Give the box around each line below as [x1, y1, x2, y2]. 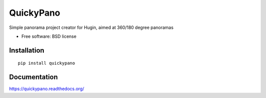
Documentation [9, 73, 58, 81]
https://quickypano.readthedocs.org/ [9, 86, 85, 92]
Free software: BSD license [21, 33, 76, 39]
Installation [9, 46, 44, 54]
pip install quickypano [18, 60, 75, 66]
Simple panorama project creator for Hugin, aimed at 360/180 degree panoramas [9, 24, 174, 30]
